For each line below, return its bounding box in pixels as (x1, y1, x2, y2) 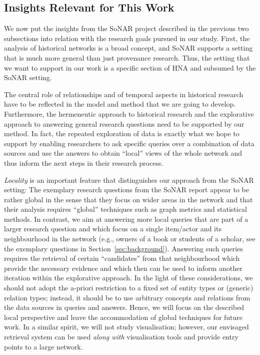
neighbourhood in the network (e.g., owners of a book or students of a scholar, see (4, 233, 255, 244)
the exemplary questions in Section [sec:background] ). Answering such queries (4, 243, 243, 253)
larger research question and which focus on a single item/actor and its (4, 223, 221, 234)
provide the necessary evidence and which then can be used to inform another (4, 262, 242, 273)
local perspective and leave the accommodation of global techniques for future (4, 311, 243, 322)
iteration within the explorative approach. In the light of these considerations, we (4, 272, 253, 283)
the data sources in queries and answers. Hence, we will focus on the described (4, 302, 244, 312)
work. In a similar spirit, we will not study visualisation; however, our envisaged (4, 321, 249, 332)
